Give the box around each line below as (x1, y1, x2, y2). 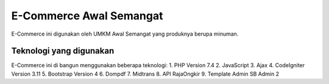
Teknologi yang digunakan (11, 46, 115, 56)
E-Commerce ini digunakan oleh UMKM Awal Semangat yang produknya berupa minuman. (11, 30, 239, 37)
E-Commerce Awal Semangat (11, 9, 163, 22)
